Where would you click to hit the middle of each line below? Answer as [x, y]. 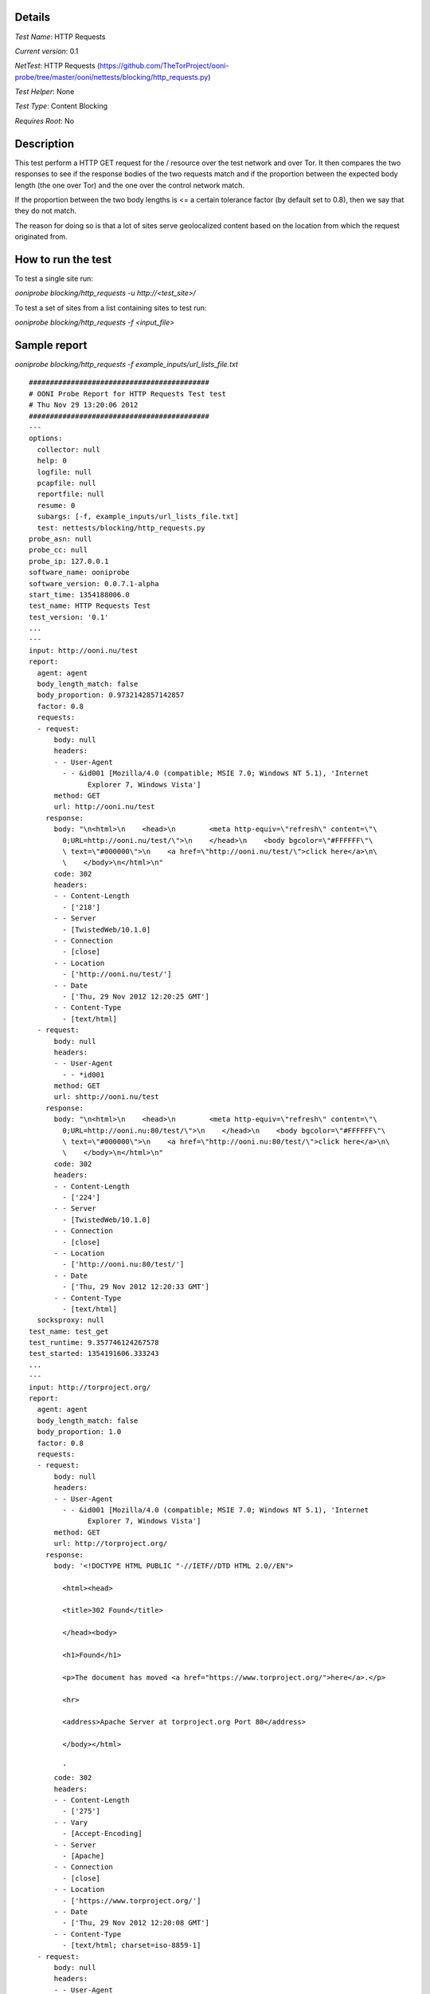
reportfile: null [71, 494]
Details [33, 17]
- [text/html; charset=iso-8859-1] [132, 1945]
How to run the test [63, 259]
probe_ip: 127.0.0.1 [69, 561]
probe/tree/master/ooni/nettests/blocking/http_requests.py [111, 77]
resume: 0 [56, 505]
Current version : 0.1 [47, 51]
